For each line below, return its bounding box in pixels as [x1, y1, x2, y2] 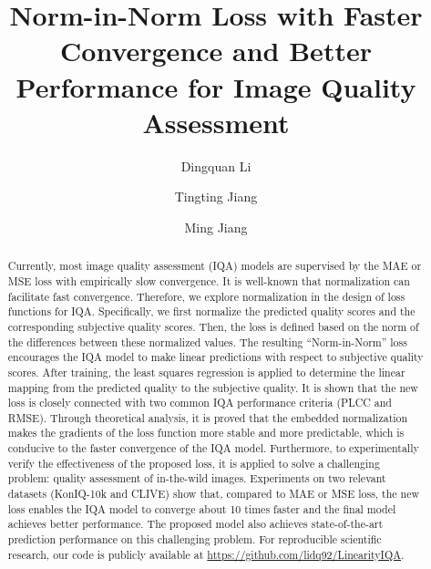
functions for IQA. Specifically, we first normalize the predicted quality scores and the [7, 304, 416, 319]
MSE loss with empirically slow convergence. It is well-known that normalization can [7, 273, 410, 288]
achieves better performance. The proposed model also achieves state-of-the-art [7, 516, 384, 532]
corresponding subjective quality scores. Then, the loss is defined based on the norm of [7, 318, 419, 334]
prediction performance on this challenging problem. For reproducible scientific [7, 532, 382, 547]
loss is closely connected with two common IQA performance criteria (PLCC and [7, 395, 392, 410]
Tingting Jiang [174, 187, 258, 206]
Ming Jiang [184, 217, 248, 236]
